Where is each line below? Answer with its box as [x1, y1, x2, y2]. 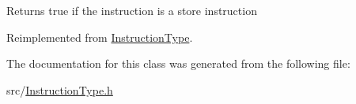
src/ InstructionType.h [6, 81, 113, 98]
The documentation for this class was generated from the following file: [6, 55, 350, 72]
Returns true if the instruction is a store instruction [6, 2, 257, 18]
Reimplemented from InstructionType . [6, 28, 193, 45]
